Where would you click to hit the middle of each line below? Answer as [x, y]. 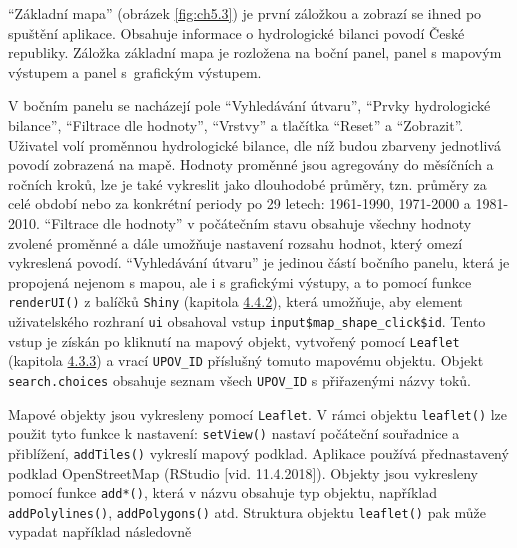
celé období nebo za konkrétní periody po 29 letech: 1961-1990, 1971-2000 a [239, 203]
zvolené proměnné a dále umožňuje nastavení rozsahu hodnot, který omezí [235, 242]
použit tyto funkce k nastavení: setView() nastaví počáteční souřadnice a [234, 433]
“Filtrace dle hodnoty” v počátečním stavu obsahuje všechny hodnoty [258, 222]
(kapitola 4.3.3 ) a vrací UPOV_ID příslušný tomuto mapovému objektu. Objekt [246, 360]
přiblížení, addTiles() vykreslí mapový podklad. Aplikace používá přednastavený [258, 452]
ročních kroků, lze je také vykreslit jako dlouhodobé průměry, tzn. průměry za [247, 183]
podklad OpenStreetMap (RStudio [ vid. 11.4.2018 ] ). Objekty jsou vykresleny [243, 472]
